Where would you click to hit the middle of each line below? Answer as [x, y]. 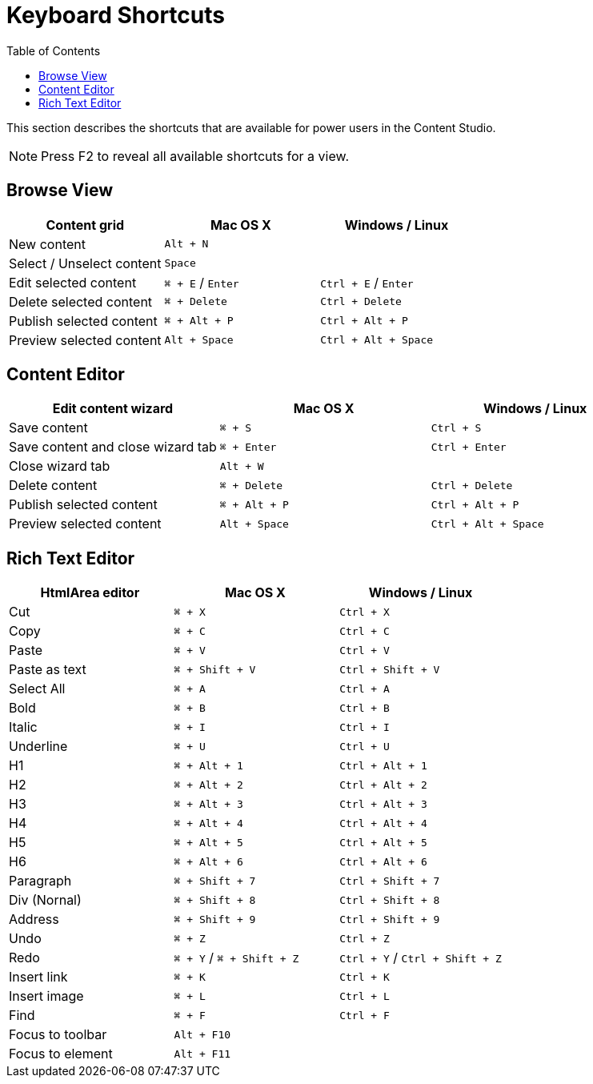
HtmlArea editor [90, 593]
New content [47, 244]
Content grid [85, 225]
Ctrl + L [365, 996]
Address [34, 919]
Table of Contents [54, 50]
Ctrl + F [365, 1015]
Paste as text [48, 670]
